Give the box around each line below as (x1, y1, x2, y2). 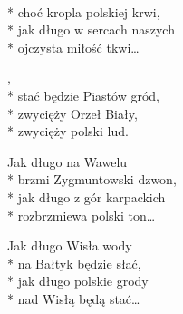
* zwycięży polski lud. (7, 122, 129, 141)
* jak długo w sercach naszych (7, 20, 175, 39)
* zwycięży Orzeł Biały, (7, 103, 138, 123)
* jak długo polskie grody (7, 271, 149, 290)
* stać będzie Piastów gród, (7, 85, 159, 104)
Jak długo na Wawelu (7, 152, 128, 171)
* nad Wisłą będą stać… (7, 289, 140, 308)
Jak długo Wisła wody (7, 236, 132, 255)
